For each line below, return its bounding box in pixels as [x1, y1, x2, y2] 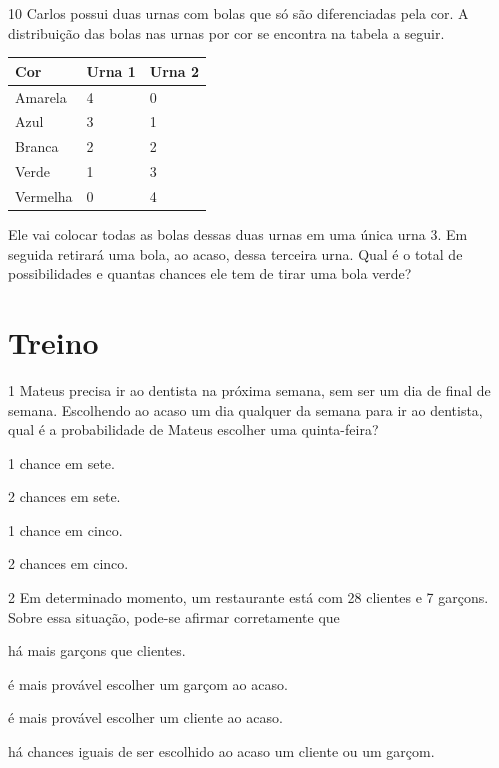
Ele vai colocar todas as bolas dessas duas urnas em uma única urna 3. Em [8, 224, 468, 244]
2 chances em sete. [8, 486, 121, 507]
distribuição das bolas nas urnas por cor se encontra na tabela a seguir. [8, 22, 445, 43]
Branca [15, 136, 59, 157]
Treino [8, 321, 99, 362]
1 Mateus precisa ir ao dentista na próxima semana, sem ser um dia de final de [8, 379, 491, 400]
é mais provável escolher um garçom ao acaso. [8, 673, 288, 694]
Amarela [15, 86, 67, 107]
